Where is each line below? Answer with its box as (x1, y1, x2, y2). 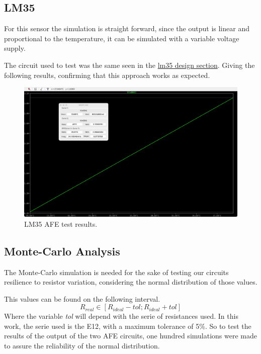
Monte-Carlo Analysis (4, 243, 120, 258)
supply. (4, 43, 26, 53)
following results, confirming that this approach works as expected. (4, 69, 210, 80)
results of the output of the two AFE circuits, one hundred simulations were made (4, 330, 257, 341)
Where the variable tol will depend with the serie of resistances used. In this (4, 311, 238, 321)
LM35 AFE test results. (24, 218, 98, 229)
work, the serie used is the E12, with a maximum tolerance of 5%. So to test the (4, 320, 251, 331)
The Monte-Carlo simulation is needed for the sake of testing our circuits (4, 267, 229, 277)
